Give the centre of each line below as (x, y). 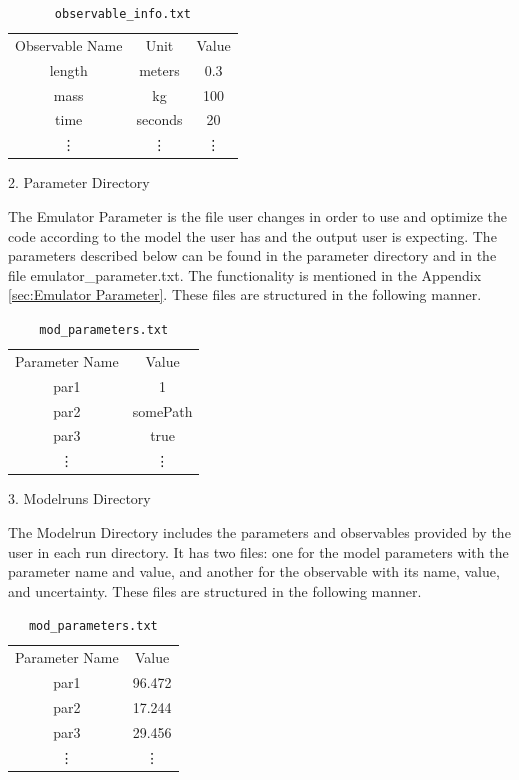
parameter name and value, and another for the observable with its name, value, (254, 571)
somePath (162, 410)
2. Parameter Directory (79, 182)
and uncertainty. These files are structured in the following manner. (215, 590)
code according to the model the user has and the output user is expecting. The (252, 235)
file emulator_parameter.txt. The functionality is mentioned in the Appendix (245, 274)
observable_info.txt (122, 14)
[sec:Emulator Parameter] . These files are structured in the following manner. (245, 294)
